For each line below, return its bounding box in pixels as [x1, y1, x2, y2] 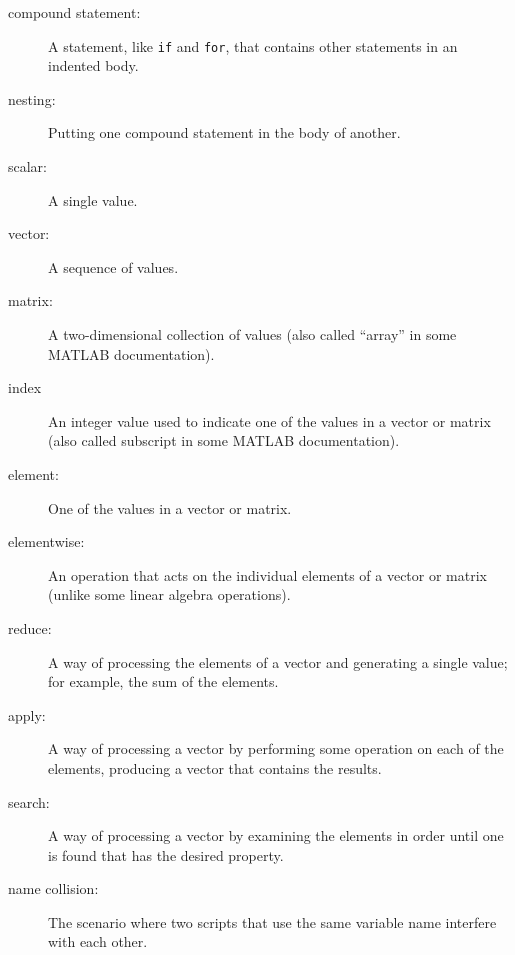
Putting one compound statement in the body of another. [48, 122, 401, 143]
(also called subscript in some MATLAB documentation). [48, 430, 400, 451]
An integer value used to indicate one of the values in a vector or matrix [48, 410, 491, 431]
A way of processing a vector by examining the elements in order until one [48, 825, 504, 846]
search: [8, 791, 50, 812]
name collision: [8, 878, 99, 899]
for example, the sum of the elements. [48, 671, 279, 692]
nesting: [8, 88, 56, 109]
